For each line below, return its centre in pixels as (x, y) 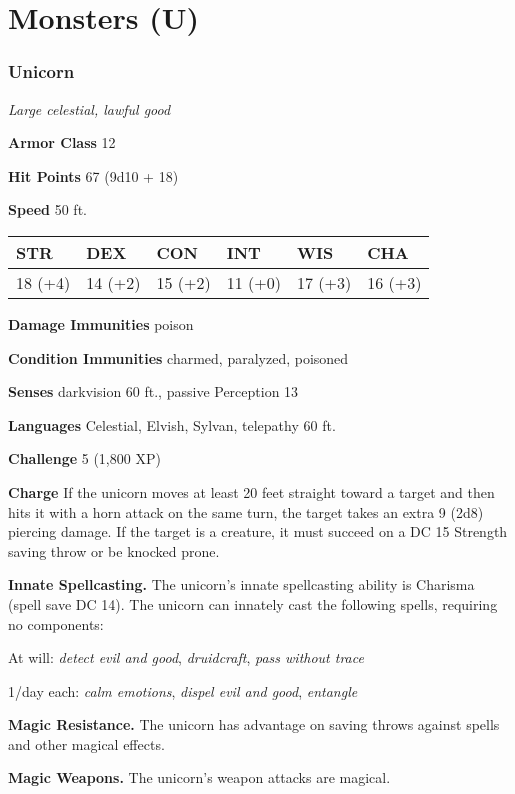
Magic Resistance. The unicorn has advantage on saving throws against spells (254, 724)
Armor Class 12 (62, 142)
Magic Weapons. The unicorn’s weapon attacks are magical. (199, 777)
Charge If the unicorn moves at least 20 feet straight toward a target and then (251, 491)
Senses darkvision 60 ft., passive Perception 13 (153, 391)
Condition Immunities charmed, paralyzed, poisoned (178, 357)
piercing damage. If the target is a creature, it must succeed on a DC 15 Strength (258, 531)
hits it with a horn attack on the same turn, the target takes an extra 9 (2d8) (246, 511)
